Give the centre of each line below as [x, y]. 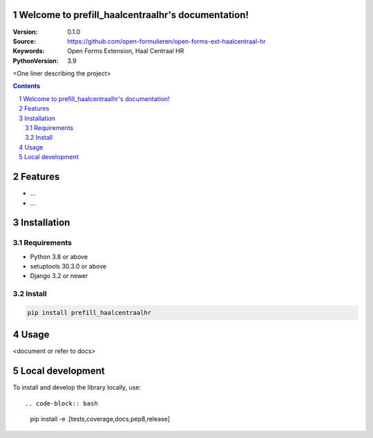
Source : [25, 41]
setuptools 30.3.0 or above [68, 266]
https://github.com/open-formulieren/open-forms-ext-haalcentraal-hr [166, 41]
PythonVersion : [36, 61]
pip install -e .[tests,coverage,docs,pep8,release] [100, 419]
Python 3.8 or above [59, 257]
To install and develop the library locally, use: [77, 387]
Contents [27, 86]
